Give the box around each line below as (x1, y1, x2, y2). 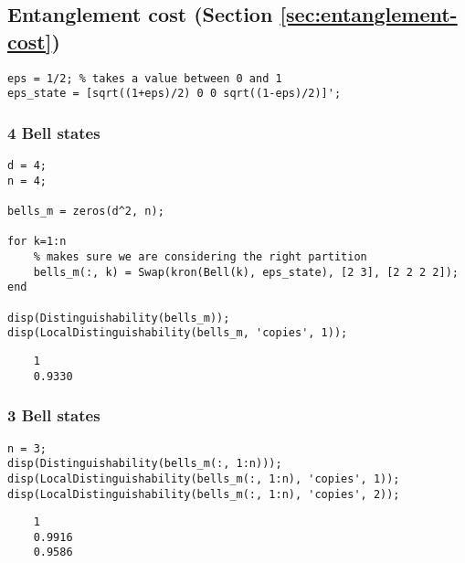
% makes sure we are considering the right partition (33, 250, 367, 264)
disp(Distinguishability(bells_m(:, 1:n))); (7, 457, 282, 471)
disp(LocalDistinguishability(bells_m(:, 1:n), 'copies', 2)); (7, 487, 400, 501)
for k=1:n (7, 235, 67, 249)
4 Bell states (7, 121, 100, 143)
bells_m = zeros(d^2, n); (7, 205, 164, 218)
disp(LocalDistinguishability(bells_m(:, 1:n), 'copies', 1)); (7, 472, 400, 485)
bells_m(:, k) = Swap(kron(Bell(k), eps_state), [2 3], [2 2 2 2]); (33, 265, 459, 279)
